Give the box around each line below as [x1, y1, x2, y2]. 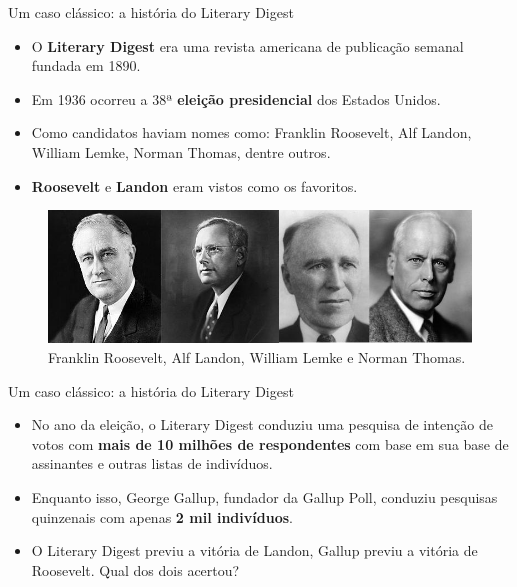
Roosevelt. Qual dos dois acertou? [31, 559, 240, 580]
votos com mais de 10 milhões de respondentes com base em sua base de [31, 433, 509, 454]
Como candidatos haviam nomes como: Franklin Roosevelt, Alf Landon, [31, 122, 472, 143]
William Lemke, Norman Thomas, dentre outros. [31, 141, 331, 162]
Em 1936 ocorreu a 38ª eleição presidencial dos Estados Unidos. [31, 88, 441, 109]
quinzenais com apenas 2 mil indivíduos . [31, 506, 293, 527]
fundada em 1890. [31, 55, 141, 76]
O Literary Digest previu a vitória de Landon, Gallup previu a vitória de [31, 540, 478, 561]
